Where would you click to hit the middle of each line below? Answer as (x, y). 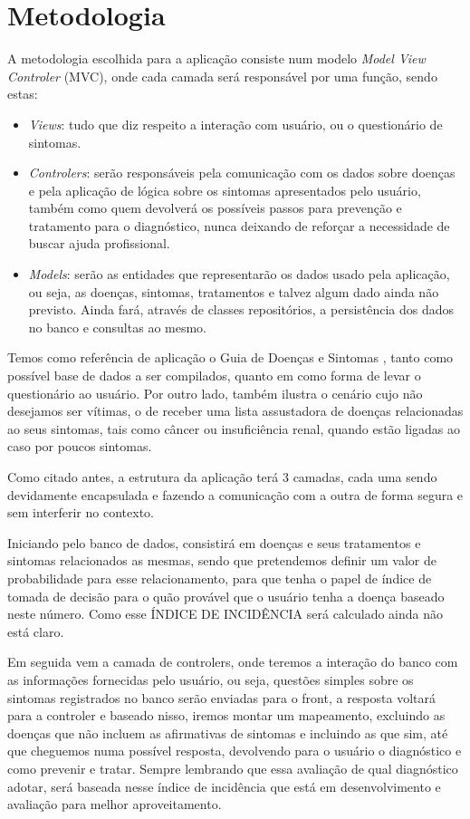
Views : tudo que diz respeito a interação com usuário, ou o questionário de (235, 124)
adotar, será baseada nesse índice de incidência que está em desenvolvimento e (224, 786)
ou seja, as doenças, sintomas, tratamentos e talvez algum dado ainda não (234, 291)
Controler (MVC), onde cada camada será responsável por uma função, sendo (222, 76)
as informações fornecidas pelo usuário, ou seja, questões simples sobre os (211, 679)
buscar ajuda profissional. (99, 243)
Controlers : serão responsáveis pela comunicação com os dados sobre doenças (242, 173)
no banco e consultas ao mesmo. (117, 327)
